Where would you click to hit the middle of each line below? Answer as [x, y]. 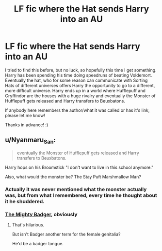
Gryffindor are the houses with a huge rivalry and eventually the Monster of [81, 96]
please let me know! [25, 115]
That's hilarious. [28, 225]
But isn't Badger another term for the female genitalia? [66, 234]
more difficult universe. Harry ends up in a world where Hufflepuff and [75, 90]
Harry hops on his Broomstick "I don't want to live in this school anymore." [79, 167]
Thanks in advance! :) [27, 125]
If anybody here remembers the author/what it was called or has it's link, [77, 110]
